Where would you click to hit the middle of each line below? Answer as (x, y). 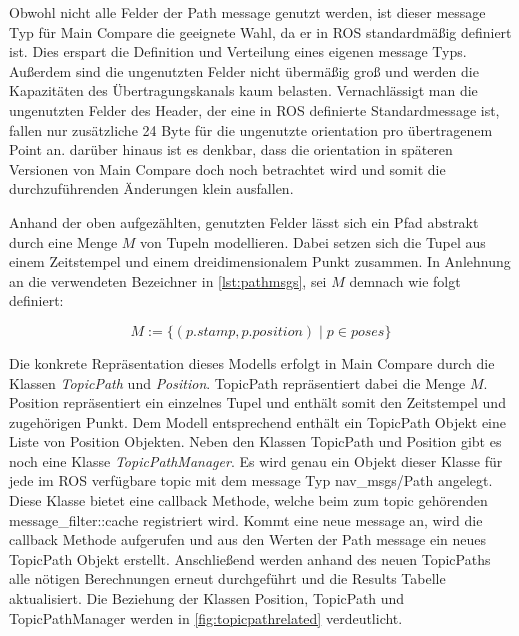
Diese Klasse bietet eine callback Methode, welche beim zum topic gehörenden (248, 500)
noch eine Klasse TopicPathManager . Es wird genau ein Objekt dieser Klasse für (256, 460)
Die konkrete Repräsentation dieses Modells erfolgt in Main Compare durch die (252, 362)
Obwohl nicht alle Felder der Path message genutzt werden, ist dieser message (247, 12)
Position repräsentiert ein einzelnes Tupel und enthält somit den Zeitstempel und (257, 402)
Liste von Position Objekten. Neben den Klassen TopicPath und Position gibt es (255, 441)
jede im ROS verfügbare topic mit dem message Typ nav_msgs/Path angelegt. (251, 480)
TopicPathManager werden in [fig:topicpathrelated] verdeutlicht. (206, 617)
